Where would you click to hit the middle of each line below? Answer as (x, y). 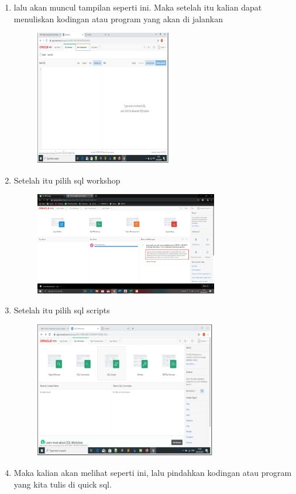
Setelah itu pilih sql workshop (67, 180)
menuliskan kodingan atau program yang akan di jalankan (118, 18)
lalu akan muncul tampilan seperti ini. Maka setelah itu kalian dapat (138, 7)
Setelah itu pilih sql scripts (62, 310)
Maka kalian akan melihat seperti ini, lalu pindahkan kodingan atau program (153, 472)
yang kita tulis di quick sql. (63, 484)
